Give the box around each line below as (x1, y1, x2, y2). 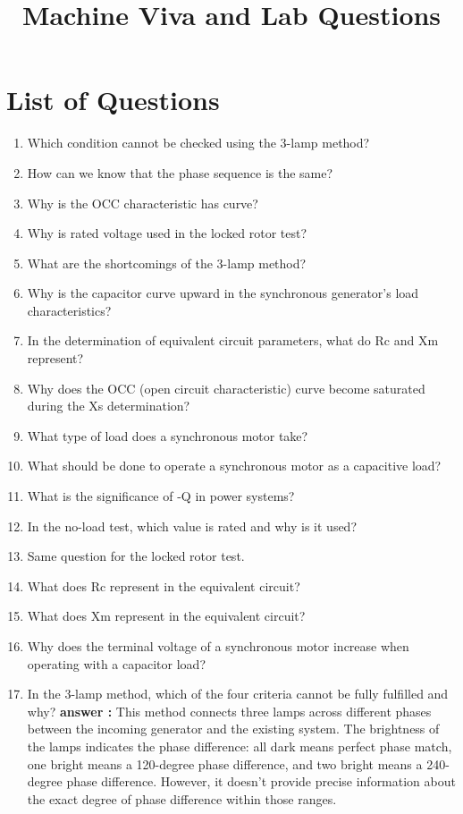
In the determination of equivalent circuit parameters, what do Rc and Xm (27, 331, 439, 350)
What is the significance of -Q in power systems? (27, 487, 295, 505)
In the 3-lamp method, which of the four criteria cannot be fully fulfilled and (27, 684, 449, 703)
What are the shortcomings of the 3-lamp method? (27, 253, 307, 272)
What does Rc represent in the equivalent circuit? (27, 576, 300, 595)
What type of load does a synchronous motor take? (27, 426, 308, 445)
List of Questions (6, 81, 220, 118)
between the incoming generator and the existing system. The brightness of (27, 719, 440, 738)
